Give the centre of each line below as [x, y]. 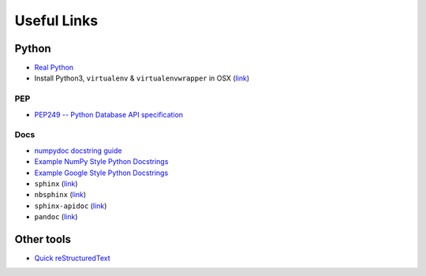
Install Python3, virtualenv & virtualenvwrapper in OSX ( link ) [142, 78]
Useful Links [56, 21]
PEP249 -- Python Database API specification [109, 114]
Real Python [54, 68]
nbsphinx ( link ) [60, 195]
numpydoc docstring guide [78, 151]
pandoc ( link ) [56, 217]
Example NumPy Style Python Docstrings [101, 162]
